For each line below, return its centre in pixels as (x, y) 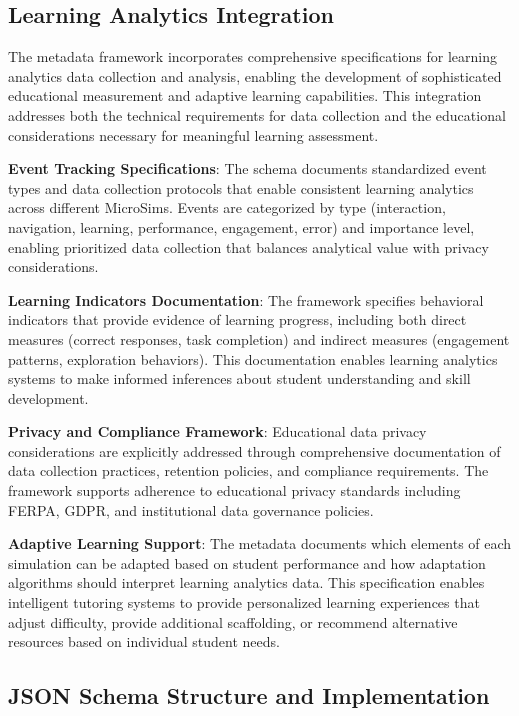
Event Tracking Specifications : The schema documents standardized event (247, 168)
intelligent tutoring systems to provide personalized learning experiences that (244, 602)
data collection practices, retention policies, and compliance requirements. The (248, 470)
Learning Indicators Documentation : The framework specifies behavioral (246, 299)
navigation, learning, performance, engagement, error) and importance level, (241, 226)
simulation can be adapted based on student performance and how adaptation (247, 562)
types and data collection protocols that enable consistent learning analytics (241, 187)
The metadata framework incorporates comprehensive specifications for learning (253, 56)
